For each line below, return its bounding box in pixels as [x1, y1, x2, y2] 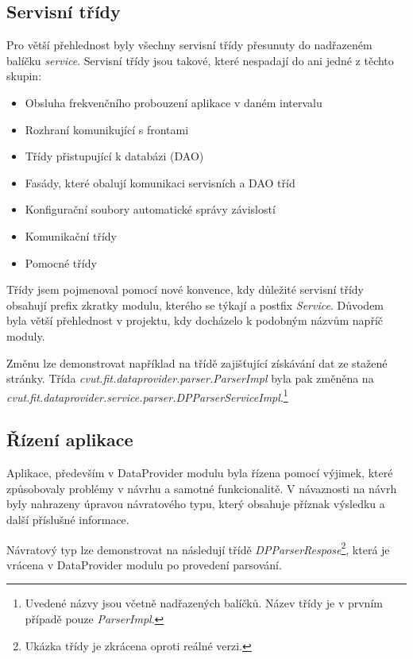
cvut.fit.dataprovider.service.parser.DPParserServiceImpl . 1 [6, 386, 288, 405]
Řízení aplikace [6, 427, 133, 452]
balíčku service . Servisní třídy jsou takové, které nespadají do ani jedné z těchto [6, 52, 394, 68]
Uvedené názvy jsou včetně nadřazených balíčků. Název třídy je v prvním [25, 595, 383, 611]
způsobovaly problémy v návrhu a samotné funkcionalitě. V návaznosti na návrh [6, 480, 397, 496]
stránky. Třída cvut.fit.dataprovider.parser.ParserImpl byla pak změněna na [6, 370, 374, 387]
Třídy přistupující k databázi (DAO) [25, 148, 204, 164]
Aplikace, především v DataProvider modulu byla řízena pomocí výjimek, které [6, 464, 393, 481]
